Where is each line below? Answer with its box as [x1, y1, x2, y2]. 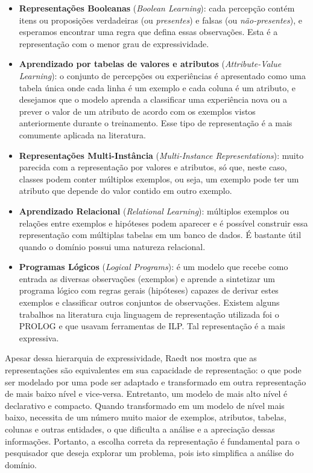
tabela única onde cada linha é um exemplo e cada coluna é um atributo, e [19, 81, 296, 94]
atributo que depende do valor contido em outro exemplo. [19, 184, 232, 197]
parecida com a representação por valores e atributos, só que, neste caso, [19, 161, 287, 173]
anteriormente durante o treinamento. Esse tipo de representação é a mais [19, 117, 292, 129]
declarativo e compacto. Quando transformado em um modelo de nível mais [5, 399, 285, 411]
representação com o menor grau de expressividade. [19, 37, 209, 50]
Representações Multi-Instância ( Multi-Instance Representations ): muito [19, 149, 304, 161]
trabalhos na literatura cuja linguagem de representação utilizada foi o [19, 307, 279, 320]
